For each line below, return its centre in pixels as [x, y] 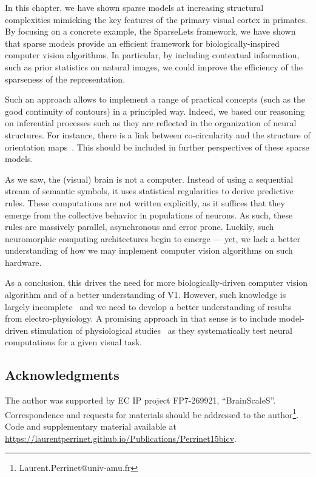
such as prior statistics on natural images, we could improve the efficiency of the [154, 66]
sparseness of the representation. [65, 79]
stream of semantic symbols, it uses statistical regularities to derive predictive [149, 191]
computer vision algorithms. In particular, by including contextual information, [152, 55]
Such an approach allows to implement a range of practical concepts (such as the [155, 99]
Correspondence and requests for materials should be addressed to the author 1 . [152, 413]
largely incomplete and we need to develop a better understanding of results [148, 306]
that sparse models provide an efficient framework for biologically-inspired [142, 43]
